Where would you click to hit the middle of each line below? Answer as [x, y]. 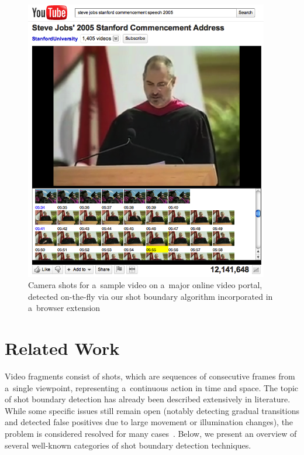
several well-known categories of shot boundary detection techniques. [128, 445]
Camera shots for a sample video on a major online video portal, [145, 285]
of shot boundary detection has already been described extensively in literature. [148, 399]
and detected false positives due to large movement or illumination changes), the [149, 422]
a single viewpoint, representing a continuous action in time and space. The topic [152, 387]
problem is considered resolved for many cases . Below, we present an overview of [151, 434]
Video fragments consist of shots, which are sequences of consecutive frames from [150, 376]
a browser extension [64, 308]
